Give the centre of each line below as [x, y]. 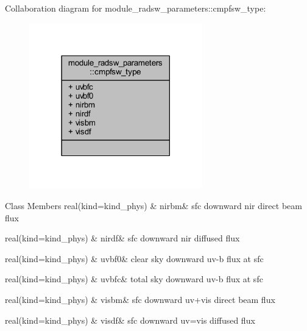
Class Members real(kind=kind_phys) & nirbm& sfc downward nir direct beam [153, 206]
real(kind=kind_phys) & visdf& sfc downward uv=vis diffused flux [130, 320]
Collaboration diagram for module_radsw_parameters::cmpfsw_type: [136, 8]
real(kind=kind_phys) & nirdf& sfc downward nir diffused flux [122, 238]
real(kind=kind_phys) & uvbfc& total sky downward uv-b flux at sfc [134, 279]
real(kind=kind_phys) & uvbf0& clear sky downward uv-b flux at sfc [134, 258]
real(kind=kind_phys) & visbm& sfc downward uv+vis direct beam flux [140, 299]
